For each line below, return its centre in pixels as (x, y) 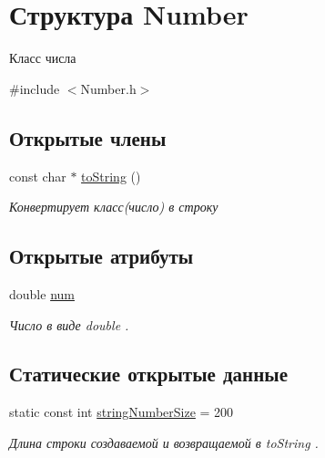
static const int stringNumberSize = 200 (122, 412)
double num (42, 293)
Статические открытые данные (148, 374)
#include (35, 88)
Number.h (108, 88)
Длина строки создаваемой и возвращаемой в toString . (164, 442)
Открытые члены (88, 137)
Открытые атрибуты (102, 256)
